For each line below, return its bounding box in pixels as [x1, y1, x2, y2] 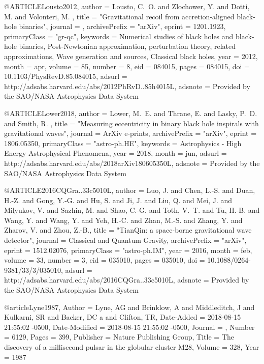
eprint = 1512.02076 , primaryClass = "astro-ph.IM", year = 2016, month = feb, [4, 244, 252, 255]
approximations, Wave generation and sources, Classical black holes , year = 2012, [4, 50, 258, 61]
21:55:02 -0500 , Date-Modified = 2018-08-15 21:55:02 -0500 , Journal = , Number [4, 321, 255, 332]
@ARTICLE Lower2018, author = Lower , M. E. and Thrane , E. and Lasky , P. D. [4, 107, 257, 118]
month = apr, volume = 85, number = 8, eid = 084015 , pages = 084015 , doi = [4, 61, 250, 71]
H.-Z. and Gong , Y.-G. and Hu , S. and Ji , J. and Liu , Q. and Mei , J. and [4, 194, 233, 205]
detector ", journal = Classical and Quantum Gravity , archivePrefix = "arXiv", [4, 235, 247, 245]
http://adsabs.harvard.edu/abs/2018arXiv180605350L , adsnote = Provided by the [4, 157, 260, 168]
